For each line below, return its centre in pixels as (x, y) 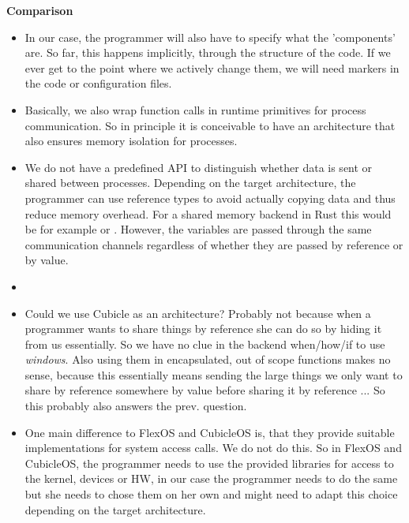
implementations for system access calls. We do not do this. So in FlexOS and (213, 448)
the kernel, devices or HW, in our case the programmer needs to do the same (211, 478)
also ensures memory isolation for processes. (131, 141)
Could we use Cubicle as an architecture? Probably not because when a (198, 313)
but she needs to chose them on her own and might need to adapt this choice (211, 494)
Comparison (40, 10)
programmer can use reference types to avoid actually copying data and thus (210, 198)
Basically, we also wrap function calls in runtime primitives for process (195, 109)
